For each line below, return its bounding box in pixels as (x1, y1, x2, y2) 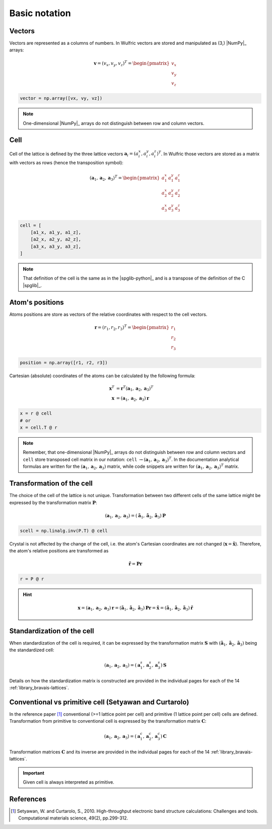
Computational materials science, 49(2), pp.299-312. (18, 815, 128, 821)
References (9, 795, 46, 803)
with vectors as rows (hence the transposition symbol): (9, 160, 123, 166)
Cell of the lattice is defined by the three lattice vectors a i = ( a (9, 151, 139, 158)
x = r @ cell (20, 410, 52, 417)
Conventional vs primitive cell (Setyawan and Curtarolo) (9, 698, 189, 706)
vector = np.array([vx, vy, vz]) (20, 96, 103, 101)
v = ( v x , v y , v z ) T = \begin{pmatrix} (94, 59, 170, 67)
